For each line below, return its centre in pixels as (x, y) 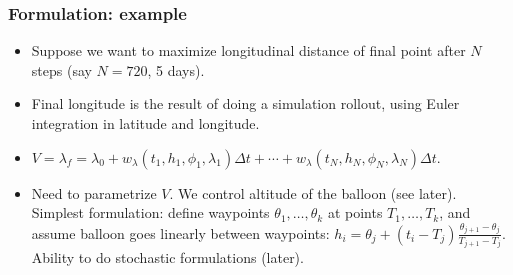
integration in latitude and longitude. (145, 123)
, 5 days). (176, 69)
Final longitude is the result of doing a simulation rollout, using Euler (245, 103)
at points (355, 212)
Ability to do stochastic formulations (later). (167, 257)
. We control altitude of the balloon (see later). (313, 192)
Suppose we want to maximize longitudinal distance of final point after (248, 50)
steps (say (61, 69)
